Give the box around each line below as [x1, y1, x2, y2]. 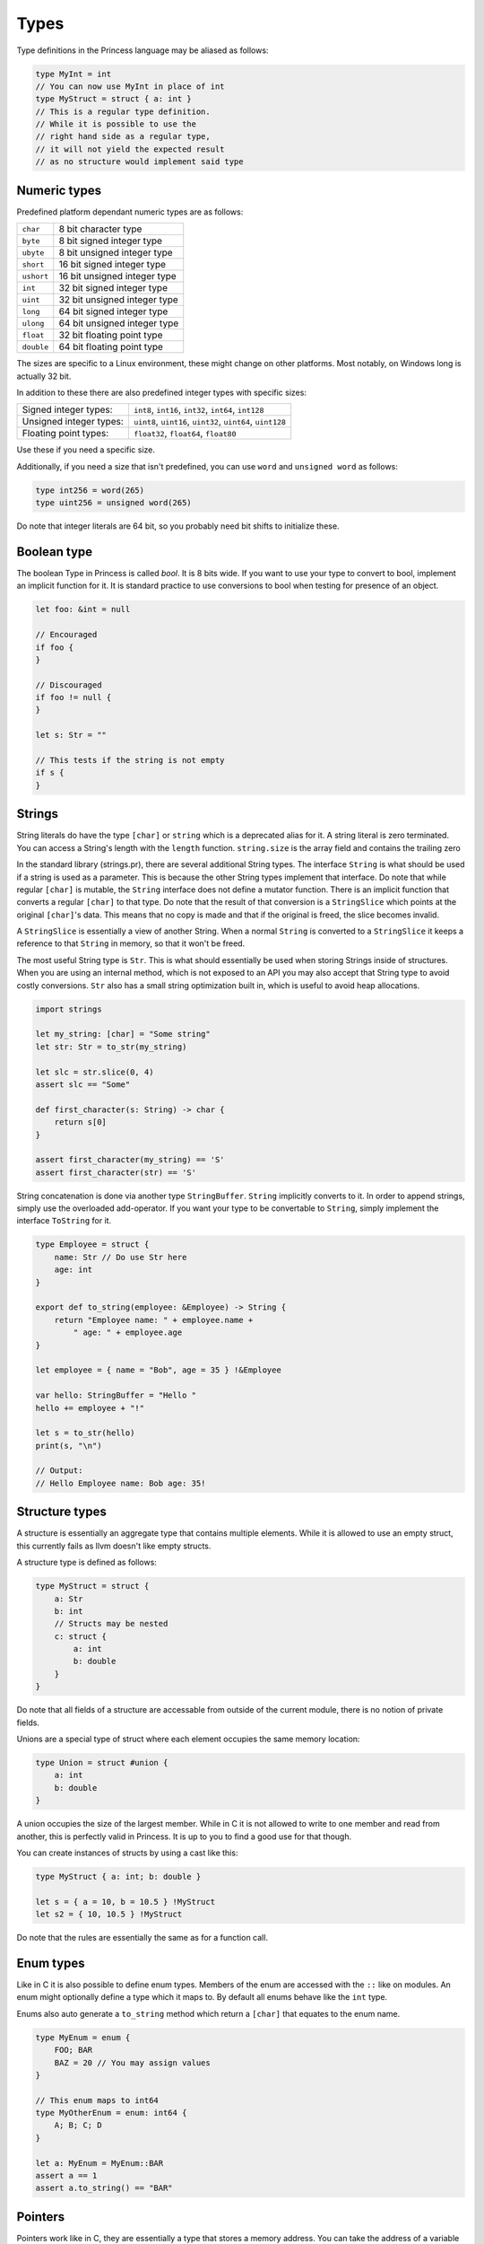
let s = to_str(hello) [35, 1428, 135, 1438]
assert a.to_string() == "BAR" [35, 2183, 174, 2194]
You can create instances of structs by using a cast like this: [16, 1847, 238, 1858]
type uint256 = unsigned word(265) [35, 498, 192, 508]
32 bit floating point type [58, 329, 163, 341]
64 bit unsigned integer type [58, 317, 179, 329]
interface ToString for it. [16, 1215, 112, 1226]
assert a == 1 [35, 2170, 98, 2181]
